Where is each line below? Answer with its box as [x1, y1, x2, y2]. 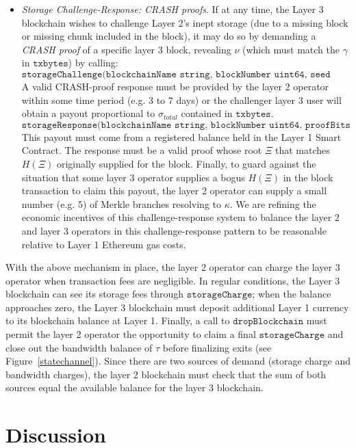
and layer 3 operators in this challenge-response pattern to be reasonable [21, 223, 327, 237]
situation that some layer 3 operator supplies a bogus [21, 170, 245, 184]
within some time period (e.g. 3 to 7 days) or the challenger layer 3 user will [21, 92, 342, 107]
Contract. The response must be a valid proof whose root [21, 143, 262, 157]
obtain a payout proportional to [21, 106, 155, 120]
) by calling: [68, 55, 118, 70]
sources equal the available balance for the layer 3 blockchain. [5, 380, 264, 395]
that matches [275, 143, 330, 157]
